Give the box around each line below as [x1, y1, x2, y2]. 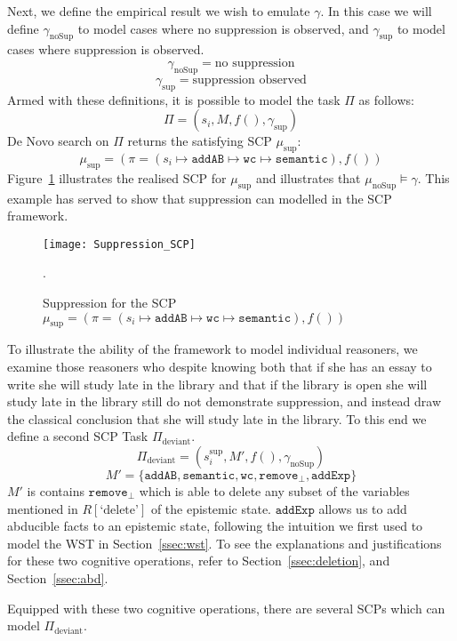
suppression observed [192, 73, 307, 86]
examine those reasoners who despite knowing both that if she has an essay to [7, 357, 432, 375]
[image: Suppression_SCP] [43, 237, 196, 251]
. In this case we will [320, 2, 432, 20]
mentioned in [7, 499, 78, 517]
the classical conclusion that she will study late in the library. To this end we [7, 409, 427, 428]
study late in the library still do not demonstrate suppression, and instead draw [7, 392, 442, 411]
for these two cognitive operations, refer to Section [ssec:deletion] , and [7, 551, 390, 570]
